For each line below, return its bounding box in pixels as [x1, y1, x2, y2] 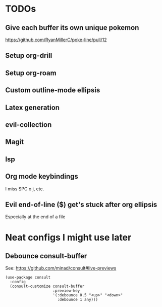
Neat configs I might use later [5, 231, 132, 243]
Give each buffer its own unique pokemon [5, 23, 139, 32]
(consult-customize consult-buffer [10, 284, 85, 289]
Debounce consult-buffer [5, 252, 87, 260]
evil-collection [5, 120, 52, 129]
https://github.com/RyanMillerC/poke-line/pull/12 [5, 37, 107, 43]
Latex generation [5, 103, 60, 112]
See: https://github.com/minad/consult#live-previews [5, 265, 117, 271]
